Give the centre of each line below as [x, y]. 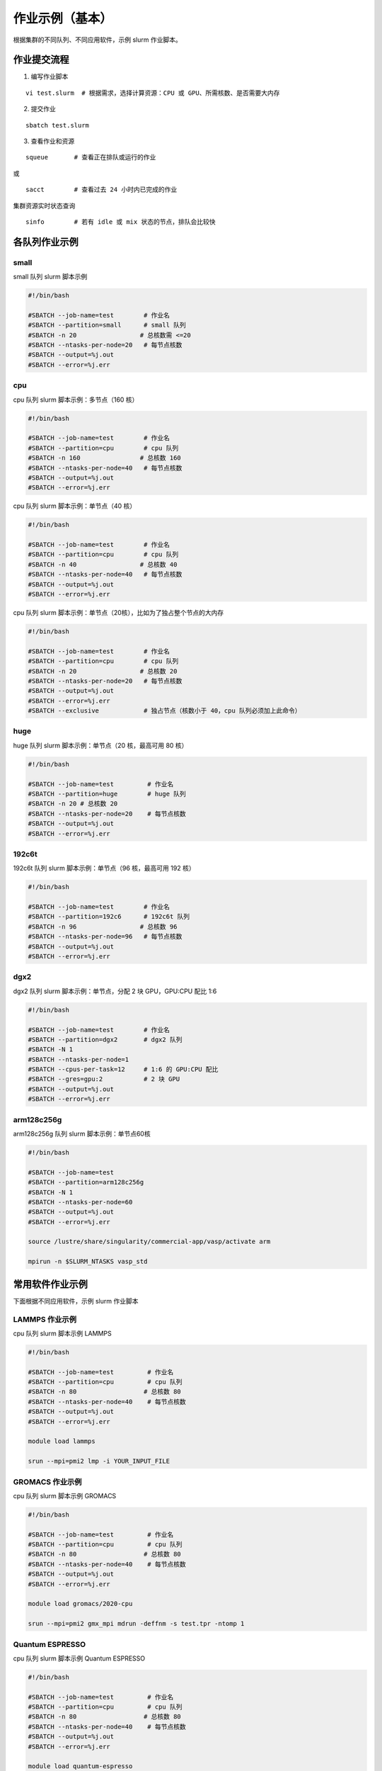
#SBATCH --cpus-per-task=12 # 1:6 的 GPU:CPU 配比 [123, 1069]
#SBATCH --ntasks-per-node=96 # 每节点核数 [105, 937]
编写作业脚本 [50, 77]
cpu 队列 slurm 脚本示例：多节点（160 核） [76, 400]
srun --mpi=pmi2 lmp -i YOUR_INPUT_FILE [99, 1461]
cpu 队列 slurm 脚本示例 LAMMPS [63, 1333]
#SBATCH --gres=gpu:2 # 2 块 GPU [104, 1079]
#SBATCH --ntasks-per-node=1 [79, 1059]
